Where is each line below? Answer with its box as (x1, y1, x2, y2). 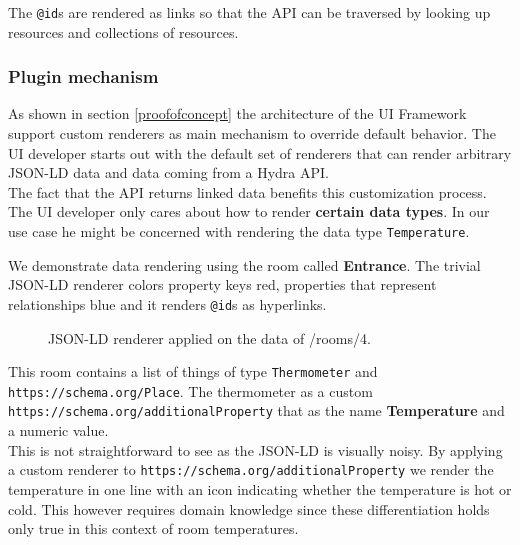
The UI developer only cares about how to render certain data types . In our (8, 201, 490, 222)
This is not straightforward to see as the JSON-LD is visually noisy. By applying (8, 439, 503, 460)
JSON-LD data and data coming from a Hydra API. (8, 162, 329, 183)
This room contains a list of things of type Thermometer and (8, 361, 378, 382)
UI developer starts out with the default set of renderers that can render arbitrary (8, 142, 512, 163)
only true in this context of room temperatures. (8, 518, 299, 539)
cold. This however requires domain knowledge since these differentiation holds (8, 498, 490, 519)
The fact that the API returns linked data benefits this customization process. (8, 181, 487, 202)
